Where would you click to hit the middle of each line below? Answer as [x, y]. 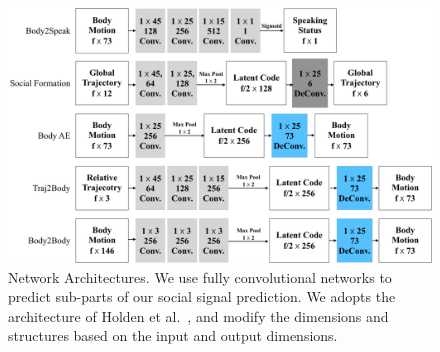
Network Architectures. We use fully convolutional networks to [200, 276]
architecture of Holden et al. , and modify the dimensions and [198, 315]
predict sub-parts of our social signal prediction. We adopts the [202, 296]
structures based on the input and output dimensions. [173, 335]
